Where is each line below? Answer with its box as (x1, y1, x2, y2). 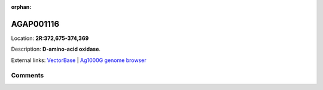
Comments (11, 72, 44, 80)
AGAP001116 (11, 18, 60, 29)
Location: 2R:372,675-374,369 (11, 35, 89, 42)
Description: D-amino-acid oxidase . (11, 45, 101, 53)
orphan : (11, 4, 32, 10)
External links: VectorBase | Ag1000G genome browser (11, 57, 147, 64)
